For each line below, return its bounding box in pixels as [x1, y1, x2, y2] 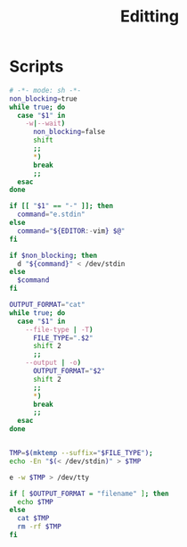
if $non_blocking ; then [9, 251, 98, 260]
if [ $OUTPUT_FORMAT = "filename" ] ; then [9, 489, 169, 498]
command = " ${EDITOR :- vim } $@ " [17, 226, 126, 236]
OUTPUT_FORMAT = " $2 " [32, 367, 105, 376]
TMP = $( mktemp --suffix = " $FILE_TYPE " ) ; [9, 449, 153, 458]
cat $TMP [17, 514, 50, 523]
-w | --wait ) [25, 119, 66, 128]
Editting [119, 6, 180, 27]
